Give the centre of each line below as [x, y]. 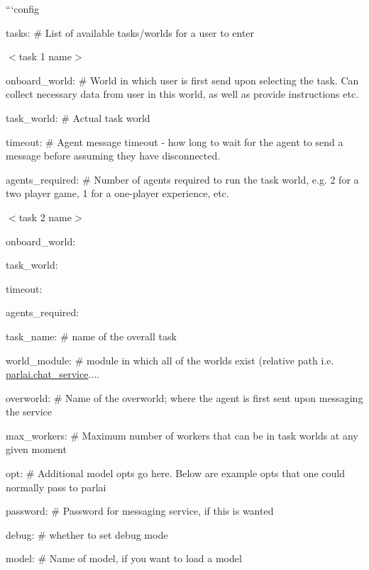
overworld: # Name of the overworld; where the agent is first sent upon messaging [184, 397]
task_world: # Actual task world [78, 117]
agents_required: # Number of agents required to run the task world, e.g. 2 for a [182, 179]
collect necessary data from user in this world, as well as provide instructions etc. [182, 94]
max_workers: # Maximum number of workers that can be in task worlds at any [182, 435]
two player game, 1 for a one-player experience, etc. [117, 193]
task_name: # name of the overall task [91, 336]
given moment [36, 449]
